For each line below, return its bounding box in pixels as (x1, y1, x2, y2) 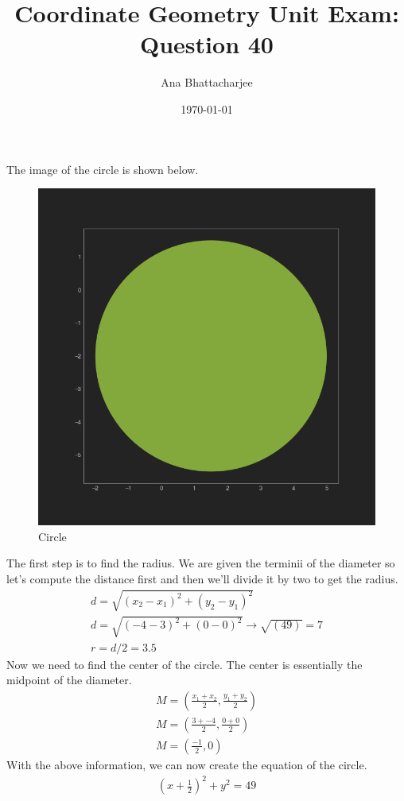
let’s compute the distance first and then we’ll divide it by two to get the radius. (6, 570, 398, 586)
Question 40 (140, 28, 274, 60)
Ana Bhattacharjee (161, 74, 253, 91)
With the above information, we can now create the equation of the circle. (6, 756, 367, 772)
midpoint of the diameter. (6, 671, 132, 688)
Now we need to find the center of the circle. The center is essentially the (6, 656, 363, 672)
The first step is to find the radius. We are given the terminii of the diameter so (6, 555, 395, 571)
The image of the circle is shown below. (6, 161, 199, 177)
